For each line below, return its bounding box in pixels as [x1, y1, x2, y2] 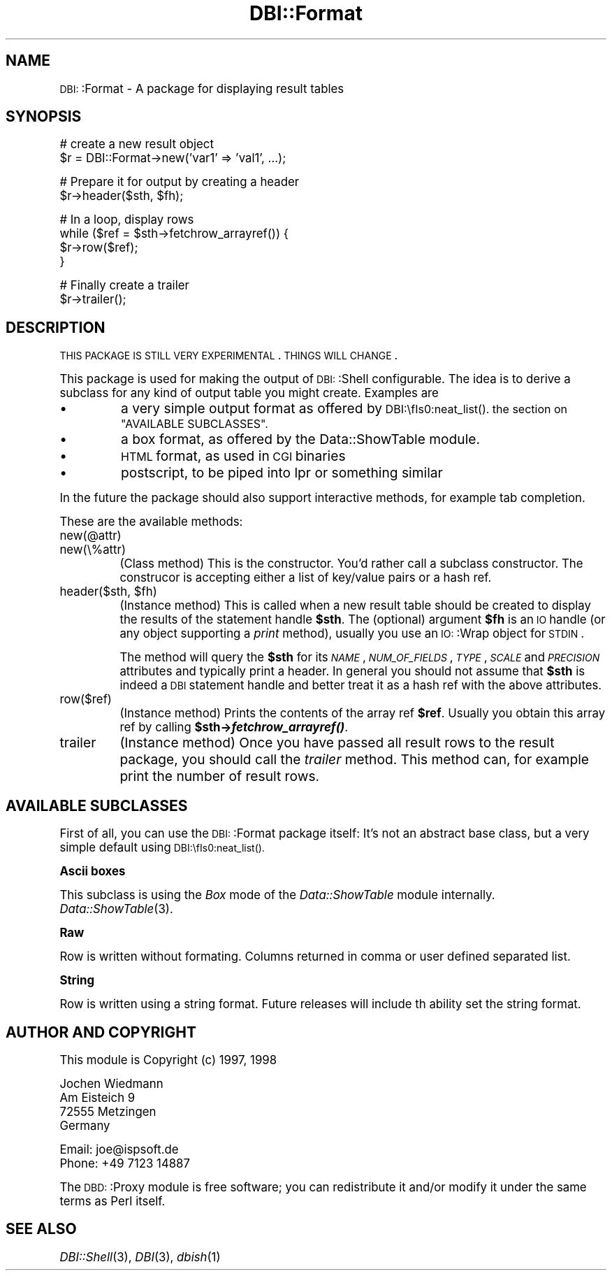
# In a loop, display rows [59, 213, 194, 227]
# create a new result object [59, 137, 214, 152]
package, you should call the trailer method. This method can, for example [119, 751, 590, 768]
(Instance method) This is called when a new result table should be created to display [119, 598, 591, 613]
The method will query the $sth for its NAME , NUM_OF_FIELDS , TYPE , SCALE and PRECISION [119, 650, 600, 665]
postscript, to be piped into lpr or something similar [121, 464, 443, 482]
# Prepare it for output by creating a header [59, 175, 300, 189]
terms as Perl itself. [59, 1193, 166, 1208]
